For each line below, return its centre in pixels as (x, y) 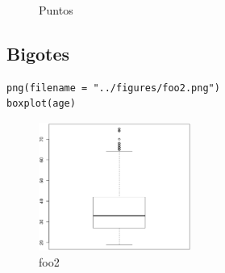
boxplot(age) (41, 104)
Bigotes (38, 53)
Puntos (56, 10)
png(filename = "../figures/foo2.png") (113, 88)
